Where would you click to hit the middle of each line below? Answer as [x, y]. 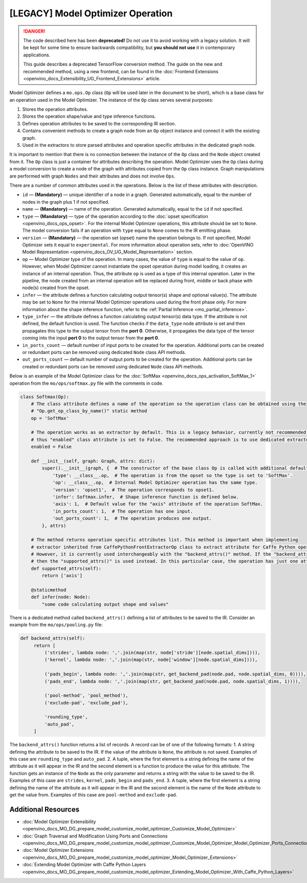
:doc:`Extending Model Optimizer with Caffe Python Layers [84, 865]
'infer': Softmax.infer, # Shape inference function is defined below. [146, 497]
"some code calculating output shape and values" [105, 604]
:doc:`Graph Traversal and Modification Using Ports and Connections [95, 836]
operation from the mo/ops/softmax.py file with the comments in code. [86, 383]
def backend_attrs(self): [53, 638]
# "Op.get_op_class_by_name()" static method [89, 411]
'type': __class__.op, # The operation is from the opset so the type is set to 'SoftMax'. [172, 475]
